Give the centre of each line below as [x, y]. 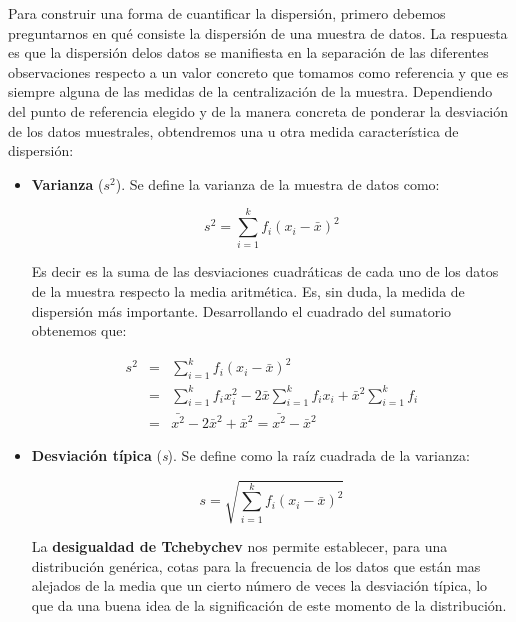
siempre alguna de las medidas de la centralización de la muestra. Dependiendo [250, 91]
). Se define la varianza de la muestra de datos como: [277, 183]
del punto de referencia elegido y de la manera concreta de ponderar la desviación [258, 110]
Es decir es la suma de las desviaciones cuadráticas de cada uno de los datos [265, 271]
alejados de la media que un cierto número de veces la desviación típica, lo [259, 585]
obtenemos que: [79, 330]
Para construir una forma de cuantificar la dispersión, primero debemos [227, 13]
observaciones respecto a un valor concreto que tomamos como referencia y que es [258, 71]
